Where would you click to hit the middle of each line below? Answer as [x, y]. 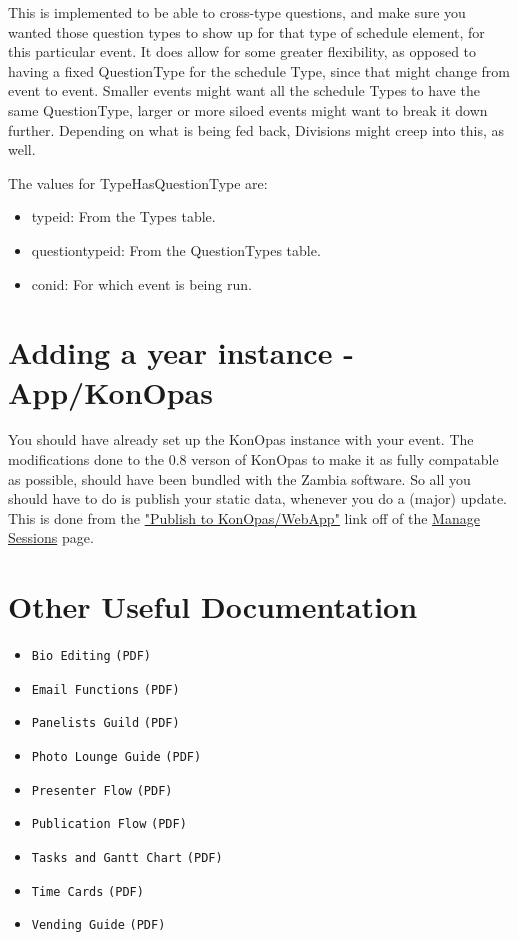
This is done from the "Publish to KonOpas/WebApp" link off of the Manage [244, 517]
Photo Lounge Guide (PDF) [116, 757]
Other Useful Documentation [213, 606]
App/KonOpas [110, 391]
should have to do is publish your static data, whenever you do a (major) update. [258, 498]
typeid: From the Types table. [123, 216]
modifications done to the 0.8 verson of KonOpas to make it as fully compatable [253, 459]
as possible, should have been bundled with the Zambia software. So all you [239, 478]
